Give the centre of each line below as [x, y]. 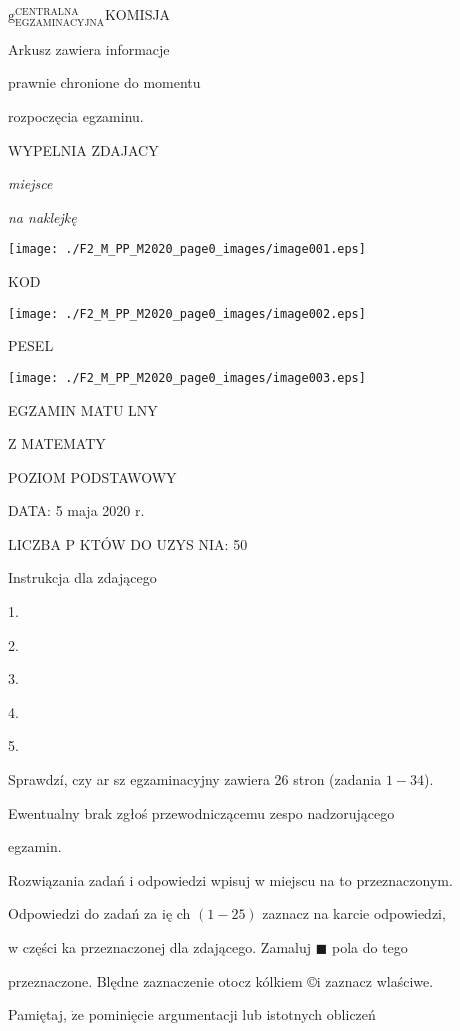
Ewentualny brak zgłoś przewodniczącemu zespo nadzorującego [201, 812]
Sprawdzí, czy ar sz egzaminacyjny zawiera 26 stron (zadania [195, 779]
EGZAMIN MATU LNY [83, 409]
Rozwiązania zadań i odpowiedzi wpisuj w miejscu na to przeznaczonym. [230, 879]
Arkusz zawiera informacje [89, 48]
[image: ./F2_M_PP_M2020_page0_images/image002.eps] [187, 313]
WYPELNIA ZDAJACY [83, 149]
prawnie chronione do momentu [104, 82]
